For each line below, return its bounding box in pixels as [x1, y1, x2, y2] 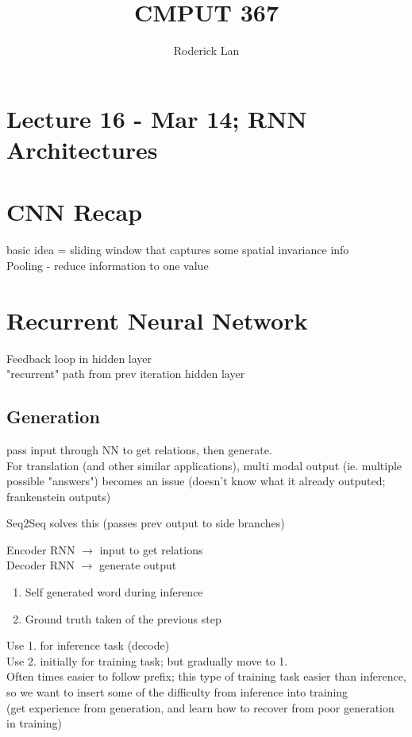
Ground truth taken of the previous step [25, 610, 221, 627]
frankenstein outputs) [6, 488, 111, 504]
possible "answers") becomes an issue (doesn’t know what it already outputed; [6, 473, 386, 489]
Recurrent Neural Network [6, 303, 308, 336]
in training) [6, 715, 63, 731]
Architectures [6, 133, 158, 165]
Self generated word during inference [25, 584, 203, 600]
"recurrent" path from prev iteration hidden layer [6, 365, 245, 382]
